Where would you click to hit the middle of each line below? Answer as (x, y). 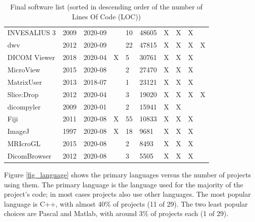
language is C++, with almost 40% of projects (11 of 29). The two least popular (126, 203)
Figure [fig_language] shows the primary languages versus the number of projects (127, 174)
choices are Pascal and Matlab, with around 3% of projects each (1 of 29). (116, 213)
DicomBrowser (29, 155)
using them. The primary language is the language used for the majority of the (124, 184)
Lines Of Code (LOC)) (106, 16)
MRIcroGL (24, 143)
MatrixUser (25, 82)
